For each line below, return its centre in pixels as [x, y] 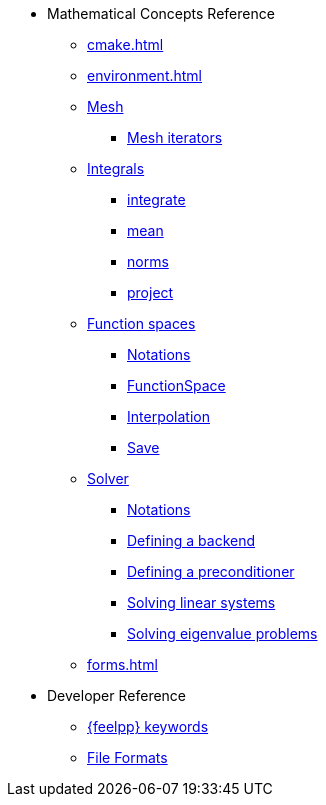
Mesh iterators [175, 137]
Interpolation [168, 416]
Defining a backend [191, 540]
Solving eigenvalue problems [222, 633]
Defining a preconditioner [211, 571]
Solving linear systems [201, 602]
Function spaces [141, 323]
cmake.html [125, 44]
